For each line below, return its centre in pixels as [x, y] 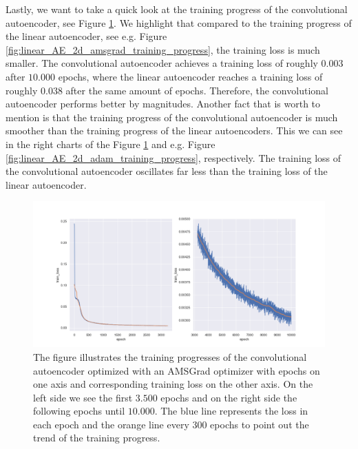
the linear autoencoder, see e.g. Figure [86, 36]
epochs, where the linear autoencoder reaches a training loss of [190, 76]
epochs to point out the [260, 424]
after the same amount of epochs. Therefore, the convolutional [197, 90]
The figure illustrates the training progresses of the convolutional [170, 356]
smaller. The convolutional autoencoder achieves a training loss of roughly [162, 63]
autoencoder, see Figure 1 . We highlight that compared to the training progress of [179, 22]
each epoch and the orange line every [111, 424]
